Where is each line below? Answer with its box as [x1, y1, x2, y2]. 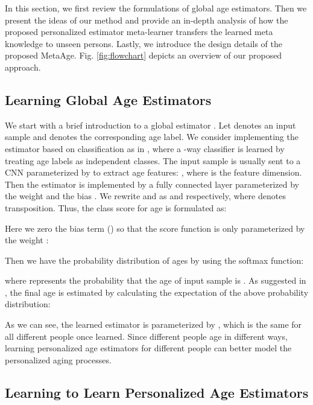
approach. [5, 60, 41, 73]
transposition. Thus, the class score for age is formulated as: [5, 201, 227, 214]
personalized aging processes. [5, 353, 112, 366]
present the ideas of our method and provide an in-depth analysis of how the [5, 13, 288, 26]
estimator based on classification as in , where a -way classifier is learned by [5, 142, 285, 155]
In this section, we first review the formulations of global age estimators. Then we [5, 2, 307, 14]
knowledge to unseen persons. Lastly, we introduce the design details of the [5, 37, 282, 49]
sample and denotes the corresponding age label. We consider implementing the [5, 130, 299, 143]
